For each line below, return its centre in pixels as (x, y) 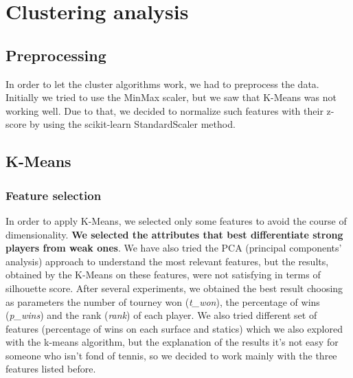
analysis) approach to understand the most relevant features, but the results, (167, 261)
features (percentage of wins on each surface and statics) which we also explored (174, 328)
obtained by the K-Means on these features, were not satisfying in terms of (163, 275)
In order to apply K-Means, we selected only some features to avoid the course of (176, 220)
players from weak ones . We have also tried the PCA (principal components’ (174, 248)
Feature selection (54, 195)
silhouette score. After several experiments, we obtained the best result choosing (174, 288)
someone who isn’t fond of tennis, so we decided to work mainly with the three (171, 355)
